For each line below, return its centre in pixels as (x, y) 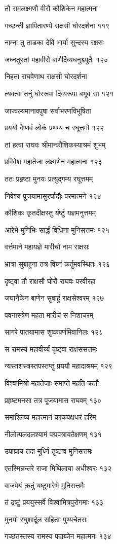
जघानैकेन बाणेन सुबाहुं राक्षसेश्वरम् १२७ (54, 298)
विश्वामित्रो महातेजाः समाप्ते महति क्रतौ (52, 383)
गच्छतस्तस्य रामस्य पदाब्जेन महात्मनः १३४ (58, 536)
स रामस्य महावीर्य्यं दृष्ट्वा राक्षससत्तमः (51, 349)
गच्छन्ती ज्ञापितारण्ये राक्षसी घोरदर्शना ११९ (57, 25)
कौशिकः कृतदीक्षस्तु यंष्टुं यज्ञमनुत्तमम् (50, 213)
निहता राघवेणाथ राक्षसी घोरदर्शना (46, 76)
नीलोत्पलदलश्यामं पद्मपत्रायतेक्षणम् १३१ (53, 434)
